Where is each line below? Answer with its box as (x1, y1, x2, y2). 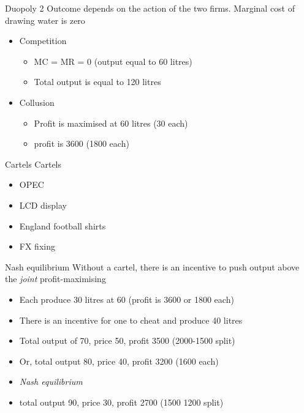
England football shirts (19, 219, 106, 232)
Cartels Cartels (5, 157, 61, 170)
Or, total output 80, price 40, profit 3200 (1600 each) (19, 354, 219, 367)
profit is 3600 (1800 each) (34, 137, 129, 150)
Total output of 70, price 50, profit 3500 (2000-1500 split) (19, 334, 235, 347)
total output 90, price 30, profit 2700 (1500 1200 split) (19, 395, 224, 408)
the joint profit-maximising (5, 272, 106, 285)
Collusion (19, 95, 55, 108)
